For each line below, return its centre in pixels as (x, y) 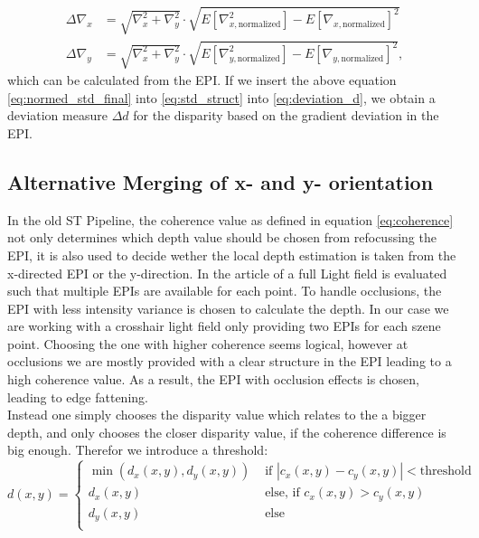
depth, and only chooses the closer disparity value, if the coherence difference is (227, 432)
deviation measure (57, 115)
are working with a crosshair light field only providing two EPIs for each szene (224, 326)
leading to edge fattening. (78, 396)
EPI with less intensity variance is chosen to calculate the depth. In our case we (228, 308)
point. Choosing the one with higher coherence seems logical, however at (208, 343)
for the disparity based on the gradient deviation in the (286, 115)
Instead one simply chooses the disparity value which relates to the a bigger (217, 415)
